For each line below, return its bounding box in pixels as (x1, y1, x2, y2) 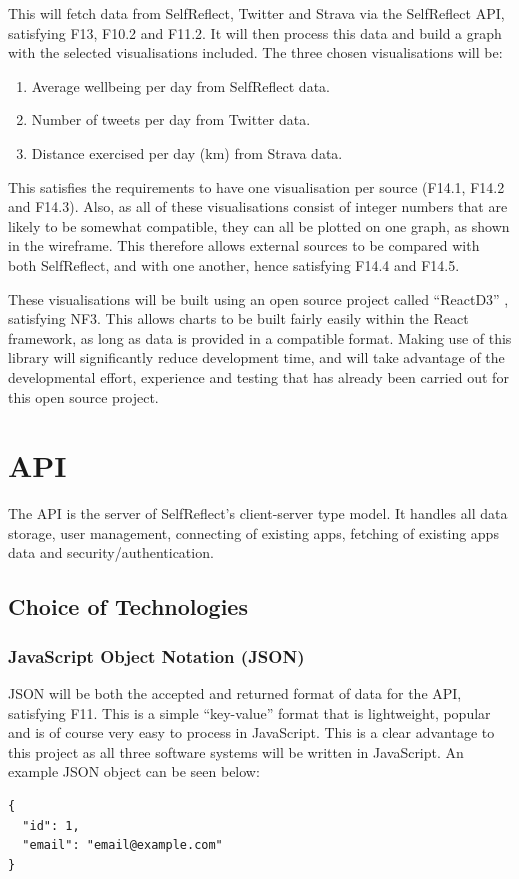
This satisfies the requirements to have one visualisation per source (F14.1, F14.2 (8, 176, 505, 197)
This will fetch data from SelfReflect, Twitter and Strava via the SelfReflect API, (8, 3, 505, 23)
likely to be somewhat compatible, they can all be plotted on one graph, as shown (8, 215, 510, 236)
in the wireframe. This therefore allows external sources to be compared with (8, 235, 480, 256)
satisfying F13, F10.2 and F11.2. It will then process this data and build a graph (8, 22, 502, 43)
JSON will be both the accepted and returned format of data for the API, (8, 683, 462, 703)
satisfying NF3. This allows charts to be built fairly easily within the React (8, 308, 469, 329)
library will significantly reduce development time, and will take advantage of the (8, 347, 505, 368)
